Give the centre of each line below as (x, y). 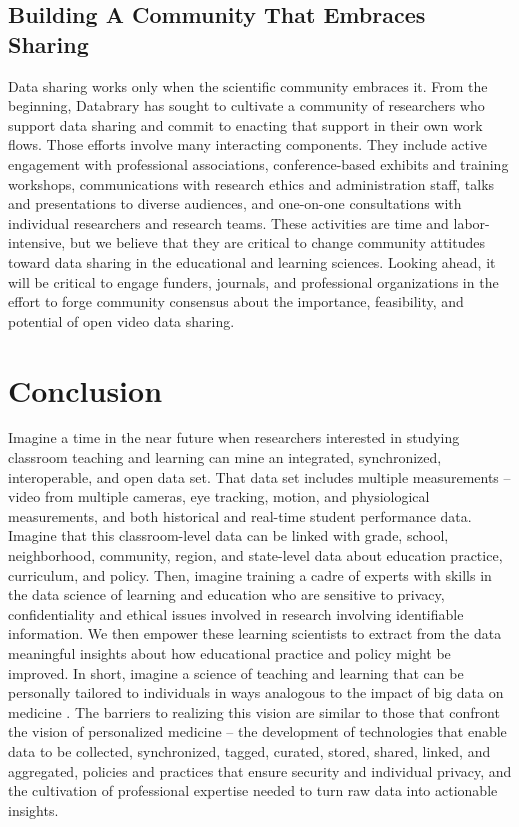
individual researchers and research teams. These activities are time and (228, 222)
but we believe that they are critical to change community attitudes (277, 242)
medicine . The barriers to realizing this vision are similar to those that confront (254, 711)
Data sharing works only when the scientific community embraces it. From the (248, 85)
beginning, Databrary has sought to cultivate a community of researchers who (246, 105)
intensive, (37, 242)
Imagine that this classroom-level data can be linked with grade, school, (228, 535)
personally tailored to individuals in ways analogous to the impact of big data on (256, 692)
